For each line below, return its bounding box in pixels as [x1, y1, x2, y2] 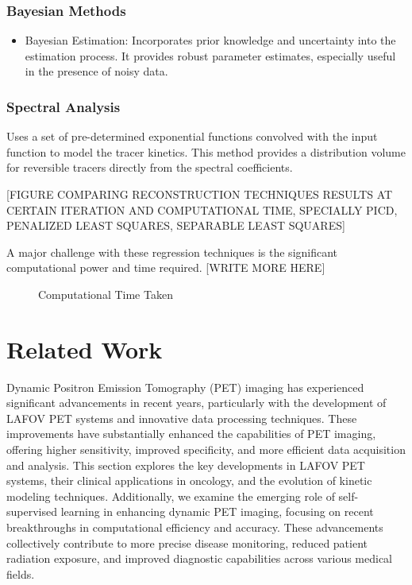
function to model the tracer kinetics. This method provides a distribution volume [6, 143, 406, 160]
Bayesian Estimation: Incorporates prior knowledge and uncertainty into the [25, 32, 396, 48]
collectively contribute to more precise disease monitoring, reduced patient [6, 534, 368, 551]
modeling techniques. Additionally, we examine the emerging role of [6, 487, 335, 504]
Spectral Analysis [6, 96, 121, 116]
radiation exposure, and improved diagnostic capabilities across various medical [6, 550, 393, 567]
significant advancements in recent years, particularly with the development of [6, 394, 387, 411]
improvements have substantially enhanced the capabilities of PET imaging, [6, 425, 376, 442]
